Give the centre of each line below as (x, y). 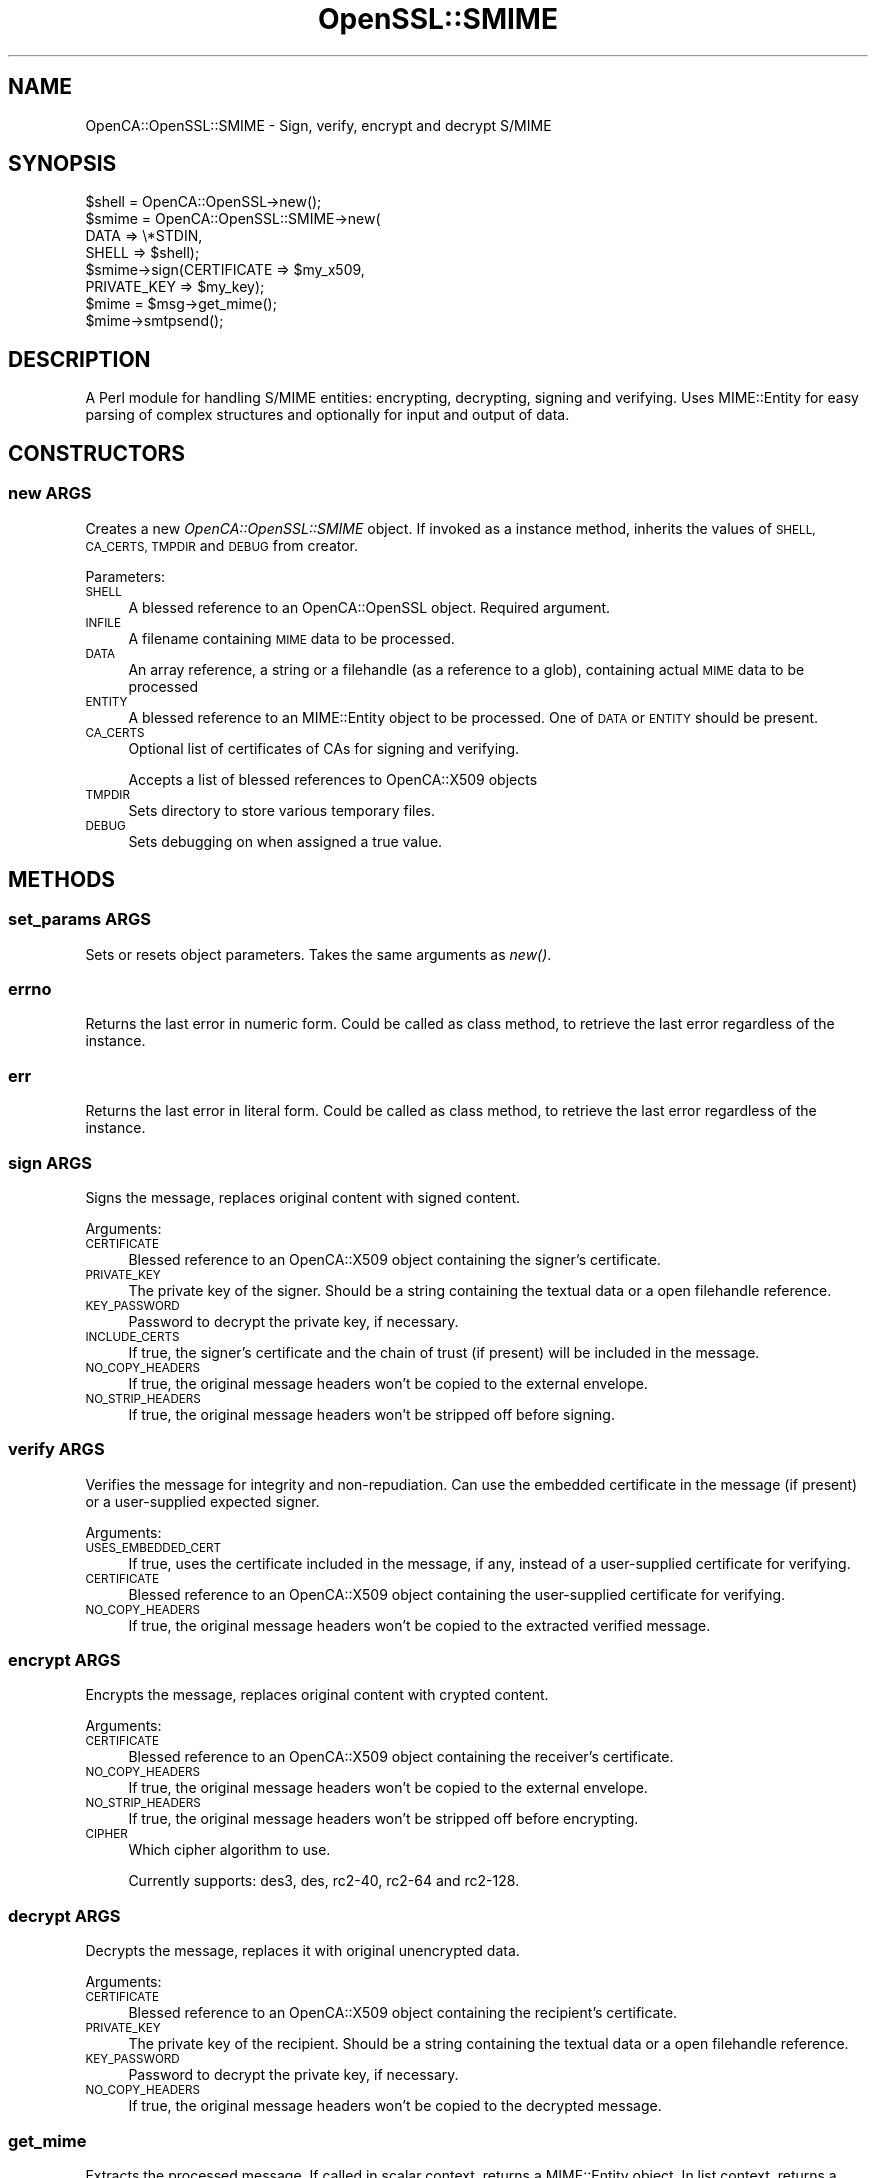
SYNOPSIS (62, 164)
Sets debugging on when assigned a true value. (285, 841)
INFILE (103, 622)
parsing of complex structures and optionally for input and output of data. (327, 415)
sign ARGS (50, 1162)
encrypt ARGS (64, 1660)
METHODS (62, 879)
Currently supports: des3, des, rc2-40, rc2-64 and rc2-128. (324, 1881)
